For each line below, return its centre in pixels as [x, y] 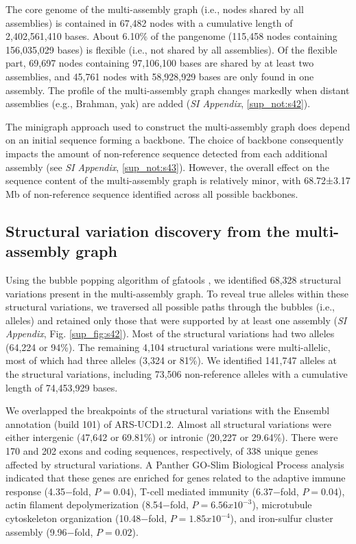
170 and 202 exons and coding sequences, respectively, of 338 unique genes [162, 451]
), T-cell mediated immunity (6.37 [201, 491]
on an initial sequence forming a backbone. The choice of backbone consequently [175, 140]
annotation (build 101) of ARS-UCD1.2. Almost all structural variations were [168, 423]
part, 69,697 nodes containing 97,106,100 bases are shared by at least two [160, 63]
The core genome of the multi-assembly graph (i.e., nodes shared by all [155, 9]
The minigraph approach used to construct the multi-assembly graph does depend [178, 126]
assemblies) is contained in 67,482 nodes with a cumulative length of [149, 22]
